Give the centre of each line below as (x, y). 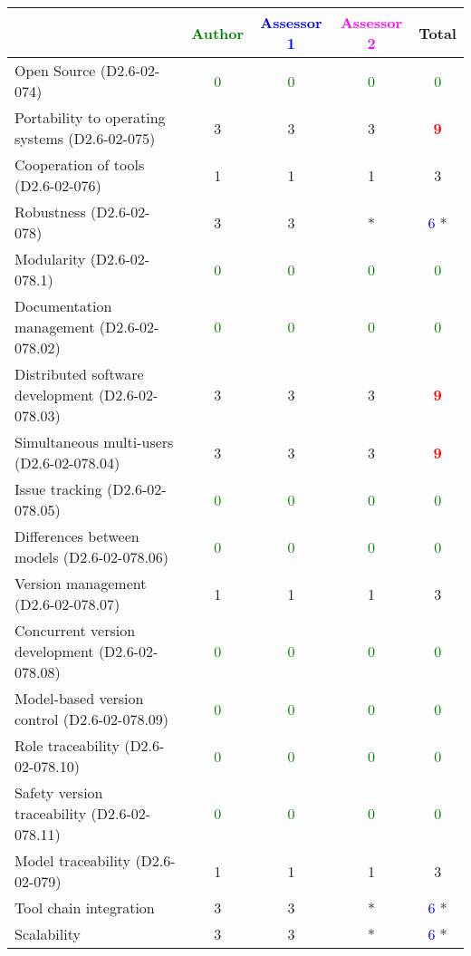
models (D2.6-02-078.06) (92, 557)
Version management (81, 583)
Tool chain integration (85, 908)
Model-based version (79, 698)
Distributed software (79, 374)
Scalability (48, 934)
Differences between (77, 536)
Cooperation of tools (80, 164)
